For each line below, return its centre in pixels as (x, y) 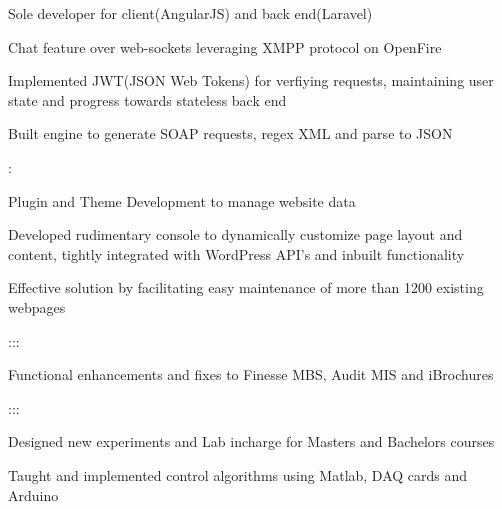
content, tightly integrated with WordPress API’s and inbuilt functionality (236, 253)
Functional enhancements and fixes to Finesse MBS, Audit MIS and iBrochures (251, 374)
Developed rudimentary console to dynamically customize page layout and (235, 234)
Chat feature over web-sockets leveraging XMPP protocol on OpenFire (225, 46)
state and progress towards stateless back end (147, 99)
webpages (37, 306)
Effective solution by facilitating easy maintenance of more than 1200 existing (246, 287)
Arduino (33, 494)
